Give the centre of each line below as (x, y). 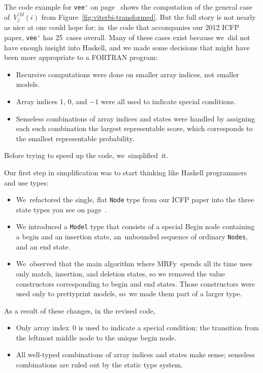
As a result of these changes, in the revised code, (80, 310)
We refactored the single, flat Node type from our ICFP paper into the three (135, 199)
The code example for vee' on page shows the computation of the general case (128, 7)
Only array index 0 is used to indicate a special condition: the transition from (137, 328)
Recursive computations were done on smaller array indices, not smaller (127, 74)
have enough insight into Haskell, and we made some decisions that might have (127, 47)
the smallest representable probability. (75, 138)
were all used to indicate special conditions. (168, 101)
